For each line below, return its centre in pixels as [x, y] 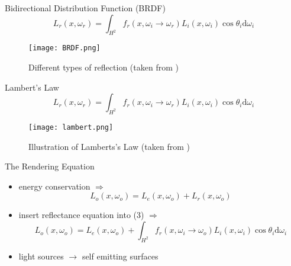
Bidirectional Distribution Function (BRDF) [85, 8]
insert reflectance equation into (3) [81, 215]
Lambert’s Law [32, 87]
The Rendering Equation [50, 166]
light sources [41, 256]
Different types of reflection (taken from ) [104, 67]
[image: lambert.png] [71, 128]
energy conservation [54, 186]
